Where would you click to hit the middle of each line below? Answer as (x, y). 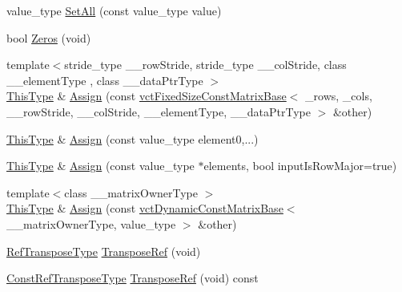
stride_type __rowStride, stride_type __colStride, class (205, 65)
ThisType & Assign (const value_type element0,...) (133, 138)
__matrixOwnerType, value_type (91, 223)
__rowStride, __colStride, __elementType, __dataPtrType (159, 111)
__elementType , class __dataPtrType (105, 80)
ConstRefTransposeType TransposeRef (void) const (133, 278)
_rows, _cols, (339, 96)
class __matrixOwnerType (131, 192)
